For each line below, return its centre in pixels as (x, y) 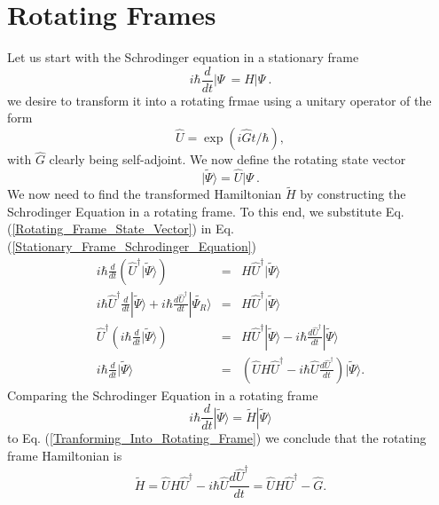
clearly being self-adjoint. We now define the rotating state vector (227, 159)
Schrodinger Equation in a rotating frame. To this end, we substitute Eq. (206, 211)
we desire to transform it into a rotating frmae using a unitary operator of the (219, 100)
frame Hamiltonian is (65, 455)
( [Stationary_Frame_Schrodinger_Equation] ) (132, 246)
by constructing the (353, 194)
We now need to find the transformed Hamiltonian (145, 194)
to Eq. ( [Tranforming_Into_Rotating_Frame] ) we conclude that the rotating (217, 438)
